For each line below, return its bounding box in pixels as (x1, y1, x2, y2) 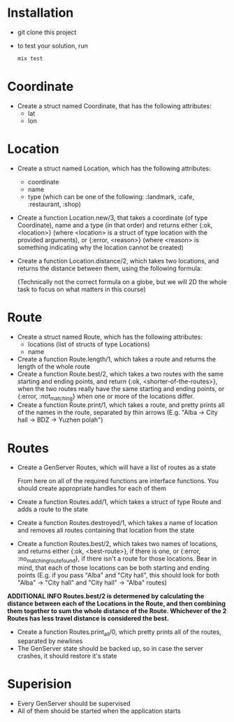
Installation (7, 5, 74, 21)
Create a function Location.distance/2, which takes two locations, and (17, 256, 219, 265)
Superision (7, 676, 72, 692)
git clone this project (17, 28, 77, 36)
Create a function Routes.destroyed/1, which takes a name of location (17, 519, 218, 527)
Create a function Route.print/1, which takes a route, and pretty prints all (17, 401, 225, 409)
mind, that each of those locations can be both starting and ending (17, 563, 210, 572)
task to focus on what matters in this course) (17, 285, 147, 293)
